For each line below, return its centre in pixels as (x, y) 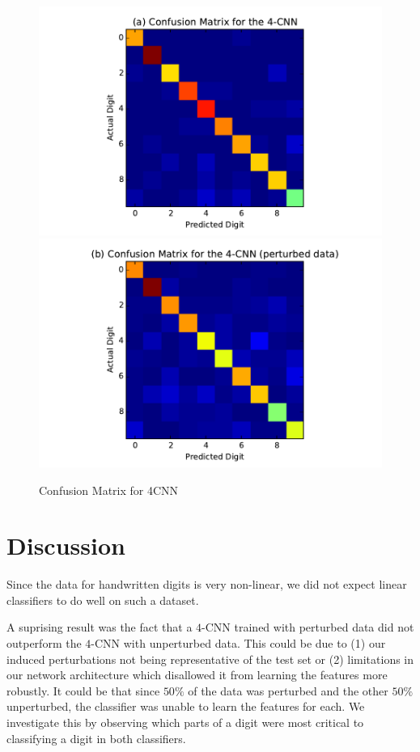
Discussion (66, 545)
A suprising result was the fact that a (100, 627)
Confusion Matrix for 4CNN (109, 490)
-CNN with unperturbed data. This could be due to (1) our (238, 643)
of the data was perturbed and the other (288, 690)
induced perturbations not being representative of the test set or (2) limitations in (210, 659)
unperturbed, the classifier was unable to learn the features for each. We (186, 706)
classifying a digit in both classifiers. (96, 738)
